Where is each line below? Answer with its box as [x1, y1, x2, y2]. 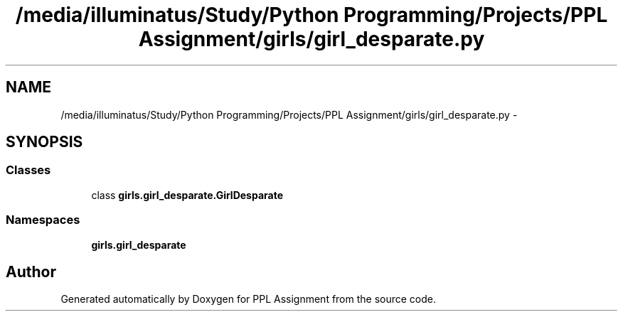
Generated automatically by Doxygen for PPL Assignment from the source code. [60, 293, 437, 306]
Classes [6, 163, 51, 178]
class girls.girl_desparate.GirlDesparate [91, 188, 283, 201]
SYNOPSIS [6, 133, 83, 151]
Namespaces [6, 213, 80, 227]
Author [6, 262, 56, 281]
